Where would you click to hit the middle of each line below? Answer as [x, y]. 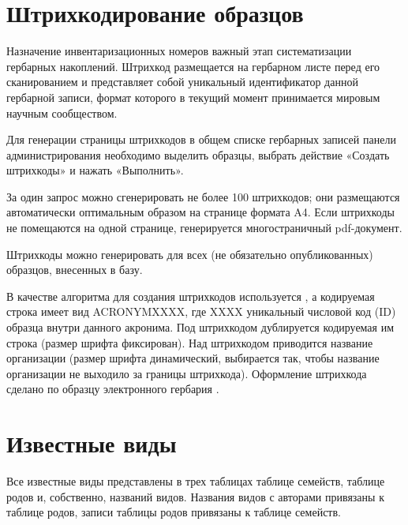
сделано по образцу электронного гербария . [113, 389]
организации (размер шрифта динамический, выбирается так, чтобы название [193, 358]
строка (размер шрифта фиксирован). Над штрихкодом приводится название [190, 342]
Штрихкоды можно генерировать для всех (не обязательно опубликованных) [190, 254]
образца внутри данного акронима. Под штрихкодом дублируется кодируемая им [200, 327]
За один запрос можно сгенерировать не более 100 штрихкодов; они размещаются [203, 196]
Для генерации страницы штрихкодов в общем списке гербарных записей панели [201, 139]
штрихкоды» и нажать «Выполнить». [95, 170]
